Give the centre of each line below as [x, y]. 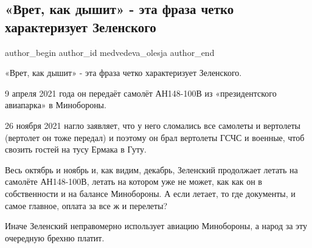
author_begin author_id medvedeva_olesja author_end [110, 52]
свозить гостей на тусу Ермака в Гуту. [76, 149]
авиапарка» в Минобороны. [56, 105]
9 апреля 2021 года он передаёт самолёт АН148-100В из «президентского [141, 93]
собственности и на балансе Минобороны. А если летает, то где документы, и [150, 193]
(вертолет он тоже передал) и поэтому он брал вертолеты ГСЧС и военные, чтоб [155, 137]
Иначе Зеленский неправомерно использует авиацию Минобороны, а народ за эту [156, 226]
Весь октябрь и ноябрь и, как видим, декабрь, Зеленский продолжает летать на [151, 169]
